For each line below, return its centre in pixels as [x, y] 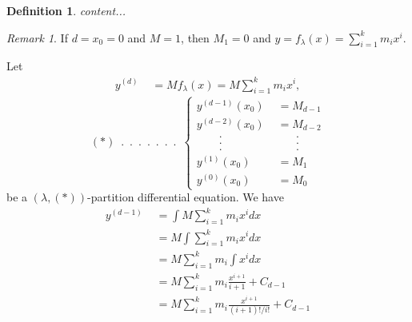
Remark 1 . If [37, 37]
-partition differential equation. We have [186, 197]
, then [195, 37]
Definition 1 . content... [66, 10]
